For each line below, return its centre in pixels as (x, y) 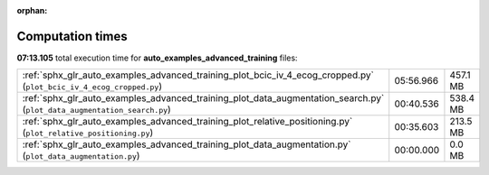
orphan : (32, 10)
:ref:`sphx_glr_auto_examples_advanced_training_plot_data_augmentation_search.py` (203, 98)
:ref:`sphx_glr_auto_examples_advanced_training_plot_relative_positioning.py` (187, 122)
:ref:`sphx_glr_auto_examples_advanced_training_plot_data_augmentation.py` (187, 144)
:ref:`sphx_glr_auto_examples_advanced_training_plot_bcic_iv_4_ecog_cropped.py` (198, 75)
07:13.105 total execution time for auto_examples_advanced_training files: (157, 58)
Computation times (72, 36)
